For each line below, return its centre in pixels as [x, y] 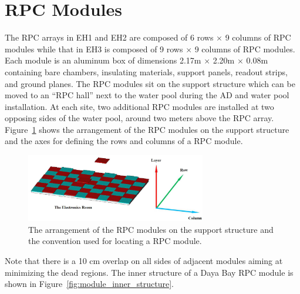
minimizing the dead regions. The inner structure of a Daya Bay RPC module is [149, 272]
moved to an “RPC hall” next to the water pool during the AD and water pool [147, 95]
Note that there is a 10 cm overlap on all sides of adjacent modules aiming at [144, 260]
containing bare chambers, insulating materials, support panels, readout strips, [146, 71]
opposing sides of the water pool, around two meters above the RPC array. [139, 118]
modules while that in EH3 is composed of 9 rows [94, 49]
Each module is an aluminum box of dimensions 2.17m [103, 60]
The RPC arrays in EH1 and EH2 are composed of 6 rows [109, 37]
